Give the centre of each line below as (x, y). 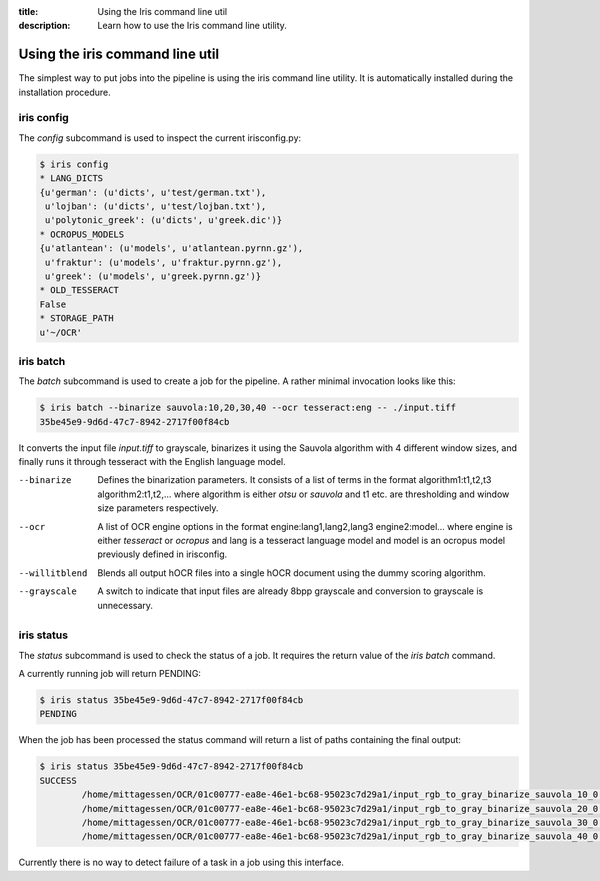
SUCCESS (58, 780)
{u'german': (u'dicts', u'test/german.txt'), (153, 192)
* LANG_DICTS (71, 178)
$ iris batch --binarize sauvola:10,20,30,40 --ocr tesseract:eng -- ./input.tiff (248, 408)
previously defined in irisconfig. (162, 554)
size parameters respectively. (158, 508)
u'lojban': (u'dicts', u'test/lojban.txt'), (156, 206)
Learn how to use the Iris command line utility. (192, 26)
